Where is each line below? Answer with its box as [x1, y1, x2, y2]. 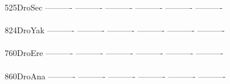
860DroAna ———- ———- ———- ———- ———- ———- [5, 69, 226, 82]
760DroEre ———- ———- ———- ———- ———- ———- [5, 47, 224, 59]
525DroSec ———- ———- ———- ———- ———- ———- [5, 1, 223, 13]
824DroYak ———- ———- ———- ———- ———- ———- [5, 24, 225, 36]
